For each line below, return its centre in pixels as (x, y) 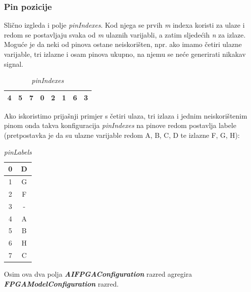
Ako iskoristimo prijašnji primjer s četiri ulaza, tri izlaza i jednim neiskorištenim (126, 115)
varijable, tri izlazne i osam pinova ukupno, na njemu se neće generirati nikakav (125, 54)
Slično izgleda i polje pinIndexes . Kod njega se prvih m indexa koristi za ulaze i (125, 25)
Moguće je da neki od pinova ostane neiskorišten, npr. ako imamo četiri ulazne (123, 44)
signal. (14, 63)
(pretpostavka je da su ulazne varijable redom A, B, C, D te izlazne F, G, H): (122, 135)
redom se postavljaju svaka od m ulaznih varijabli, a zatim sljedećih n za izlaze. (125, 34)
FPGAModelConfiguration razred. (61, 283)
